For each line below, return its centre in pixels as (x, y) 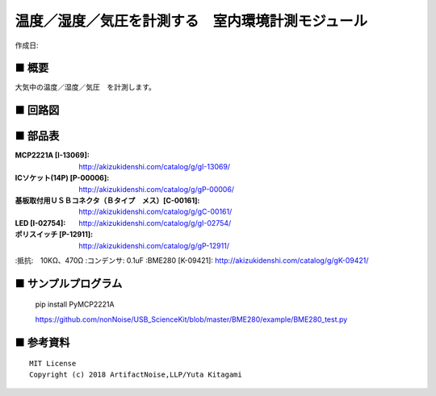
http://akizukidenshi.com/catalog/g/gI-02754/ (155, 223)
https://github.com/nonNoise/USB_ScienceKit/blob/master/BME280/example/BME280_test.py (191, 319)
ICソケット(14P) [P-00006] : (62, 178)
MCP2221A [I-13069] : (52, 155)
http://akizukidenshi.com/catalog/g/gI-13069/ (154, 166)
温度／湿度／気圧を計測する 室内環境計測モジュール (191, 21)
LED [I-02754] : (40, 223)
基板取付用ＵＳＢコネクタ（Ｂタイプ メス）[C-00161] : (107, 200)
